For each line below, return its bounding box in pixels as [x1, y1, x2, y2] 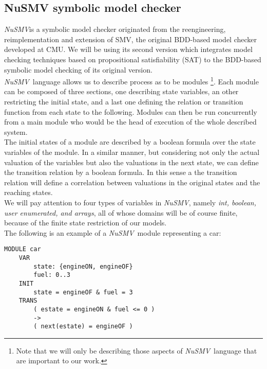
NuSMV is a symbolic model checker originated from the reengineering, [4, 24, 226, 34]
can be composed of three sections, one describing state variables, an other [4, 86, 239, 97]
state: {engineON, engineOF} [33, 262, 133, 270]
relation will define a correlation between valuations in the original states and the [4, 177, 260, 187]
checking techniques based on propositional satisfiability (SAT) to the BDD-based [4, 54, 261, 64]
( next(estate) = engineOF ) [33, 323, 133, 330]
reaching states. [4, 187, 53, 198]
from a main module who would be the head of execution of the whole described [4, 116, 257, 127]
